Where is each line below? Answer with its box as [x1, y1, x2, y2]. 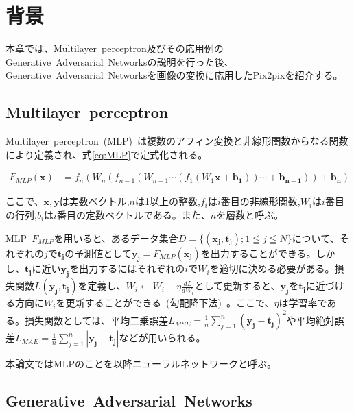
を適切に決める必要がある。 [209, 261, 335, 276]
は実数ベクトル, [59, 194, 130, 208]
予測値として [74, 245, 132, 260]
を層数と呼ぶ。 [216, 207, 284, 221]
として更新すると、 [194, 278, 281, 293]
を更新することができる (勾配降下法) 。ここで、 [56, 295, 274, 310]
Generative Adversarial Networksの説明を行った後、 [5, 54, 234, 69]
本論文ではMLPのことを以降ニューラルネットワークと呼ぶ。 [5, 356, 277, 371]
